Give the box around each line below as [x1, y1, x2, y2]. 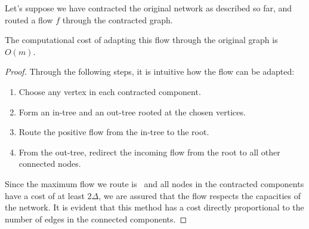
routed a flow [5, 13, 53, 26]
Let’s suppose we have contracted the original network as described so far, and [5, 2, 292, 14]
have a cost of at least [5, 189, 85, 201]
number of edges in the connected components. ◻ [5, 212, 187, 225]
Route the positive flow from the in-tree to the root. [18, 126, 209, 138]
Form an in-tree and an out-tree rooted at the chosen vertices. [18, 105, 246, 118]
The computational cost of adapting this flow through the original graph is [5, 33, 278, 46]
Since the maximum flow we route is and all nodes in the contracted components [5, 177, 304, 190]
